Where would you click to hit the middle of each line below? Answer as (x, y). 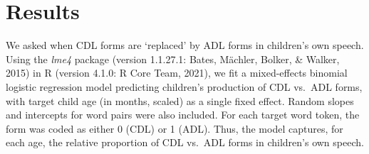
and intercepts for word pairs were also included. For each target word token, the (183, 115)
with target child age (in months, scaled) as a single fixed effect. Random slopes (180, 100)
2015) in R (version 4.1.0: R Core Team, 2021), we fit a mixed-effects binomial (177, 73)
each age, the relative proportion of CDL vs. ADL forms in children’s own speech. (185, 142)
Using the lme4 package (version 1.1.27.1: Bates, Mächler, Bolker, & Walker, (173, 59)
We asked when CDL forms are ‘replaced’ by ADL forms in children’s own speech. (185, 45)
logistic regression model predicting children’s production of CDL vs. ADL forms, (184, 86)
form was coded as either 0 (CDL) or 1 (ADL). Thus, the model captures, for (175, 128)
